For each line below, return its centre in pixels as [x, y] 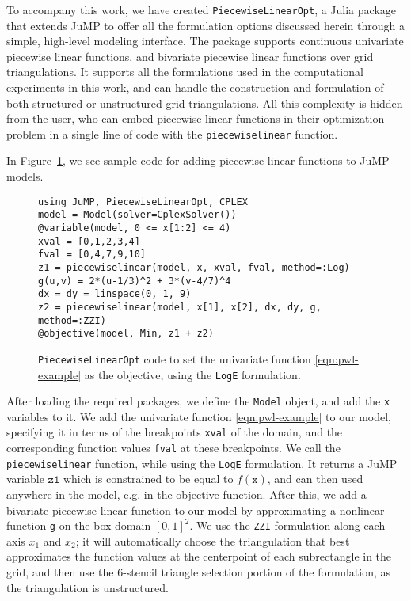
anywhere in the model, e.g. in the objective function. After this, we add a [186, 494]
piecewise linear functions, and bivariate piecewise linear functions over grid [190, 56]
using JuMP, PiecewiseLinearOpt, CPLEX [143, 202]
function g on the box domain [79, 525]
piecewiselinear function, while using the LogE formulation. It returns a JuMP [202, 463]
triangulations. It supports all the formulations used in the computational [185, 72]
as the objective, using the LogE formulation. [192, 374]
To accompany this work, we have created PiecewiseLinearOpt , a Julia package [201, 10]
